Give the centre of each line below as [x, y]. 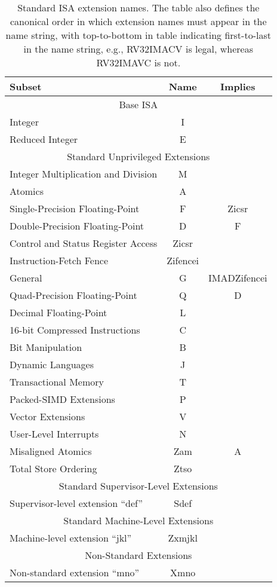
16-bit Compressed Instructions [75, 330]
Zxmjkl [183, 538]
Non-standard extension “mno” [75, 572]
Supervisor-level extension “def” [76, 503]
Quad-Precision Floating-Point [73, 295]
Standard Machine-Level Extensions [138, 520]
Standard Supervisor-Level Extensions [138, 486]
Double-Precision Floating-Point [77, 226]
